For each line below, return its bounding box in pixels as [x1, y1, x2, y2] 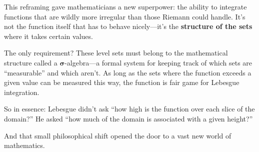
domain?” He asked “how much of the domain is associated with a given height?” [4, 113, 253, 123]
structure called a [4, 57, 57, 67]
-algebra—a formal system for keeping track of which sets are [64, 57, 252, 67]
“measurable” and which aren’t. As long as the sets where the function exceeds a [4, 67, 251, 77]
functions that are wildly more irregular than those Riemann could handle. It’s [4, 11, 245, 21]
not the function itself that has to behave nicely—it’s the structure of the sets [4, 21, 252, 31]
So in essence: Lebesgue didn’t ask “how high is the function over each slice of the [4, 103, 255, 114]
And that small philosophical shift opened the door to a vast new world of [4, 130, 231, 140]
